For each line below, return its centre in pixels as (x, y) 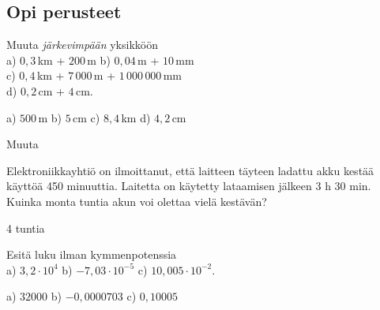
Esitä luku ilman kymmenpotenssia (92, 254)
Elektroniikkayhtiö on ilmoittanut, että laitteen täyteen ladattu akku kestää (190, 170)
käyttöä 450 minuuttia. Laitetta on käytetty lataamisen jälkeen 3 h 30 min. (189, 186)
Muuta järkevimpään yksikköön (82, 45)
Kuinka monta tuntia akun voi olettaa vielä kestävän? (137, 201)
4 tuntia (26, 228)
